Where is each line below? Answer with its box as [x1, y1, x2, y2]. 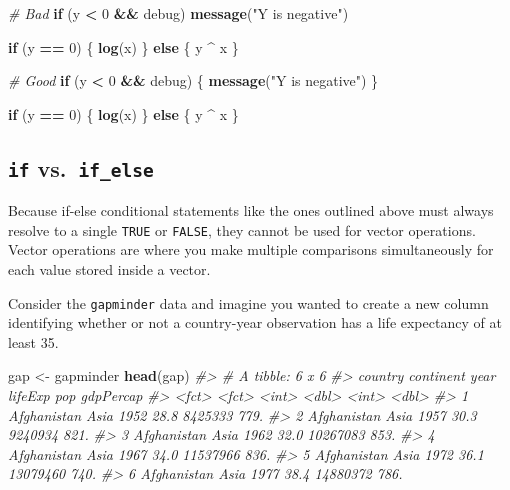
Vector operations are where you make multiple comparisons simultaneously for [8, 239, 494, 260]
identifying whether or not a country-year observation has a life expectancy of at [8, 312, 502, 333]
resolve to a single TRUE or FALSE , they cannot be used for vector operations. [8, 219, 476, 240]
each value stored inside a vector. [8, 259, 211, 279]
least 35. [8, 331, 59, 352]
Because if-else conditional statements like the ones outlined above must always [8, 200, 494, 221]
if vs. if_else [8, 152, 154, 183]
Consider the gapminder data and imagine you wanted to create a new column [8, 292, 489, 313]
